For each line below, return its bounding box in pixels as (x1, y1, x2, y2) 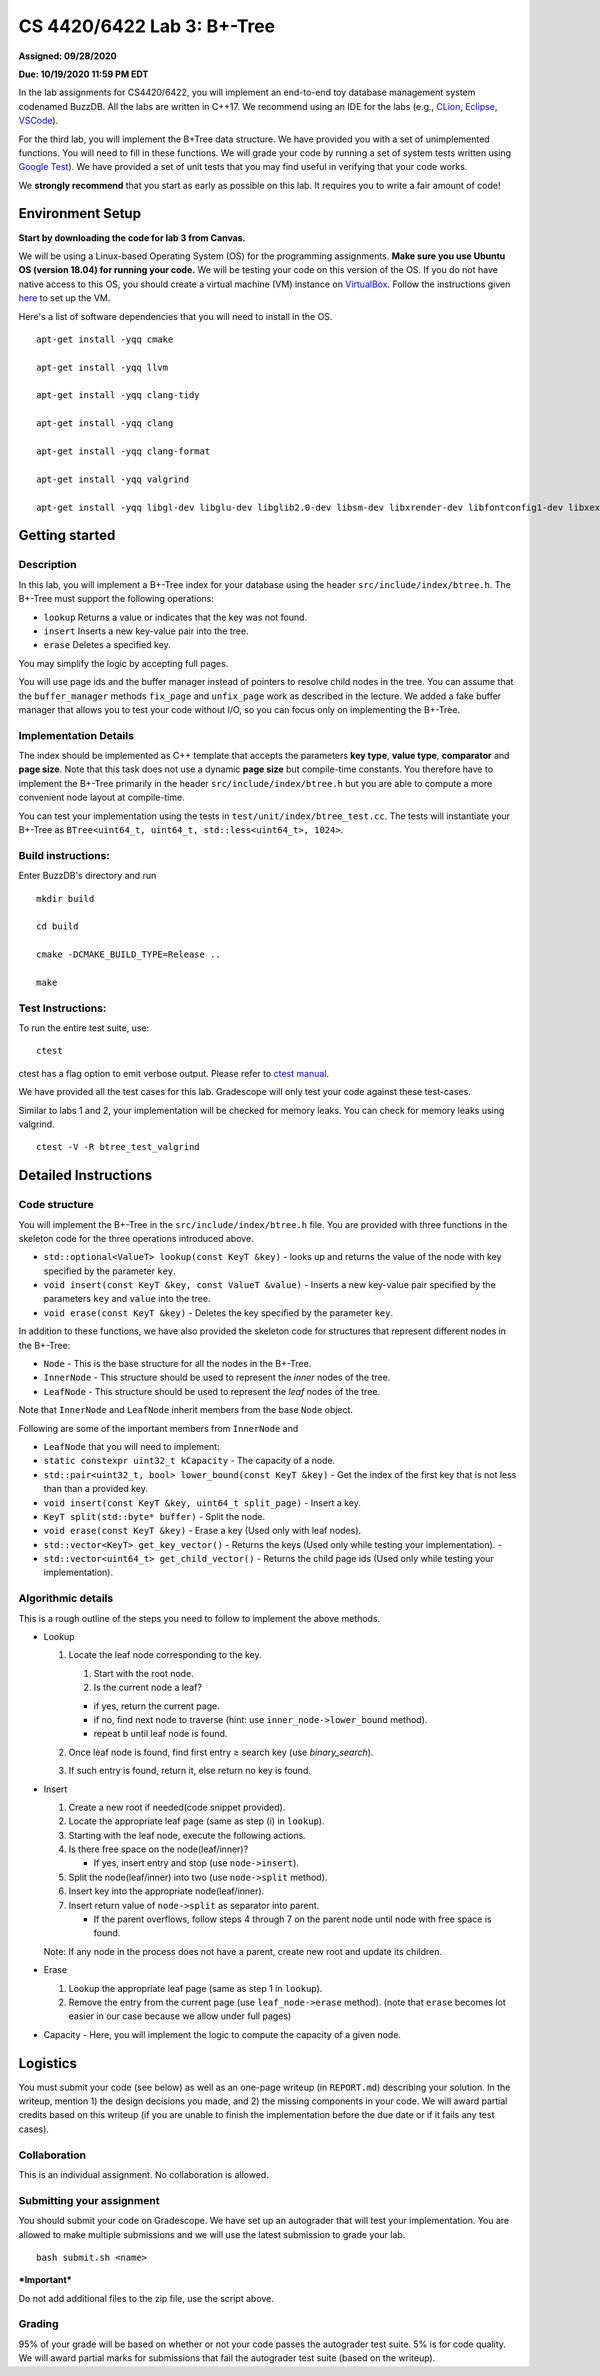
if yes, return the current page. (93, 1700, 220, 1712)
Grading (18, 2317, 59, 2331)
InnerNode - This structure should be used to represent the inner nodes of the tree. (43, 1371, 391, 1384)
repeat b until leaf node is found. (93, 1728, 228, 1740)
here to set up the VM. (18, 292, 111, 304)
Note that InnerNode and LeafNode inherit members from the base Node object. (18, 1404, 354, 1416)
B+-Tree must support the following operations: (18, 593, 215, 605)
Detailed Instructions (18, 1167, 153, 1184)
